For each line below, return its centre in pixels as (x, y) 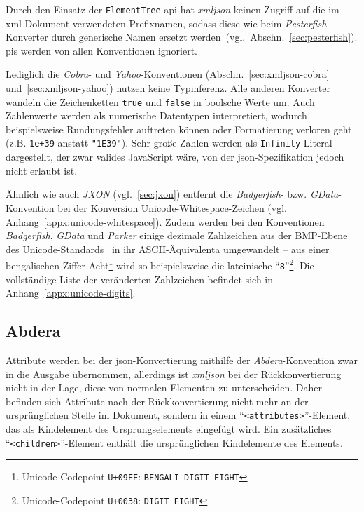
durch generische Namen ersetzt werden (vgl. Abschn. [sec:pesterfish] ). (204, 37)
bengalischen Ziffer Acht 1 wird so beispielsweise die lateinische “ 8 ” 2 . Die (160, 264)
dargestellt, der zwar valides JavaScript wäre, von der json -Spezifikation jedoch (175, 157)
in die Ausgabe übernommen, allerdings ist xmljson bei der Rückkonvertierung (174, 373)
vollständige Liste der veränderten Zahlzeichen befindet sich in (140, 279)
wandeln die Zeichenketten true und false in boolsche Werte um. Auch (160, 101)
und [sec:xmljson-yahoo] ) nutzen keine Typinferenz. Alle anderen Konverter (168, 88)
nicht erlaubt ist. (42, 170)
